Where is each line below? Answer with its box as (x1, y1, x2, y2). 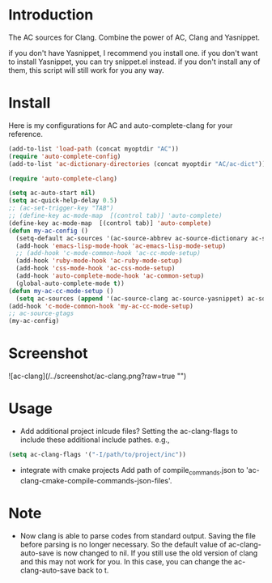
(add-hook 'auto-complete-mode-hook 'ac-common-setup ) (15, 272, 205, 280)
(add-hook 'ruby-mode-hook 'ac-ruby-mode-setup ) (15, 257, 183, 265)
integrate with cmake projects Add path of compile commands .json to (19, 465, 244, 477)
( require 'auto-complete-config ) (8, 152, 121, 160)
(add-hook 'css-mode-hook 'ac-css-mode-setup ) (15, 265, 176, 273)
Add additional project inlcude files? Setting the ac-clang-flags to (19, 427, 238, 436)
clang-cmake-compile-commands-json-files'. (19, 475, 172, 485)
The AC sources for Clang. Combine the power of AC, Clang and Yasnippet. (8, 32, 261, 42)
